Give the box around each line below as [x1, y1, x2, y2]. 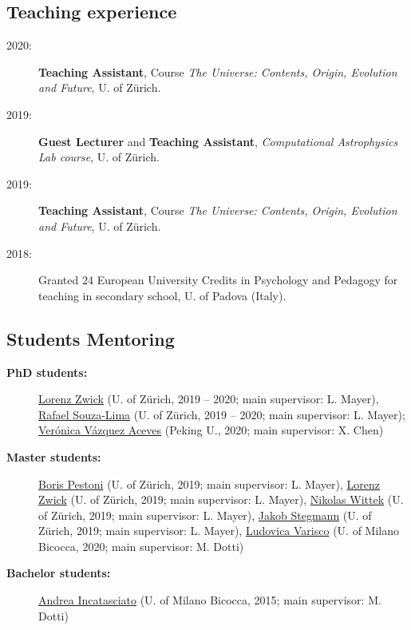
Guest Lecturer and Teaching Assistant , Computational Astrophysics [38, 133, 398, 149]
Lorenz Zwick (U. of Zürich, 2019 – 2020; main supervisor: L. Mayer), [38, 390, 379, 407]
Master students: [6, 448, 101, 465]
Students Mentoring [6, 326, 175, 351]
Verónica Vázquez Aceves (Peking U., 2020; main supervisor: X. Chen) [38, 422, 384, 438]
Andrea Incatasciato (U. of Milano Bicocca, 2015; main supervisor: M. [38, 592, 381, 608]
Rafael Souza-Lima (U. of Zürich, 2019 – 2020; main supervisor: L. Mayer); [38, 406, 405, 422]
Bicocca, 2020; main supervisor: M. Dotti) [38, 537, 244, 554]
